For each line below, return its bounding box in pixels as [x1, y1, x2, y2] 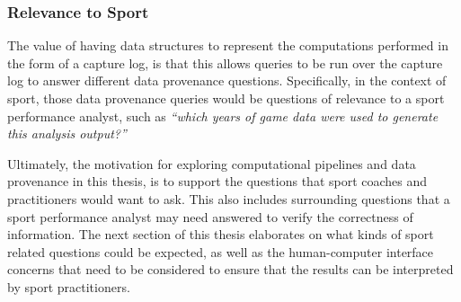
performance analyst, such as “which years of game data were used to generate [7, 106, 439, 125]
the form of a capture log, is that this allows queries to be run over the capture [7, 53, 443, 72]
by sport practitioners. [7, 277, 130, 296]
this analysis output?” [7, 124, 127, 143]
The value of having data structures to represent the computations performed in [7, 36, 448, 55]
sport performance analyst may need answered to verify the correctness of [7, 207, 413, 226]
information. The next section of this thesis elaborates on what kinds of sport [7, 225, 434, 244]
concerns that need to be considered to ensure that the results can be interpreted [7, 260, 454, 279]
